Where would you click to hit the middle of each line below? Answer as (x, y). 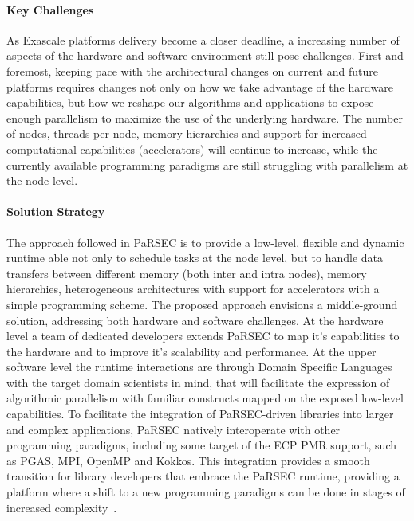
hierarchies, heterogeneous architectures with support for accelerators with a (193, 289)
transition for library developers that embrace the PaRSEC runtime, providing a (203, 476)
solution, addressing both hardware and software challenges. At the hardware (195, 320)
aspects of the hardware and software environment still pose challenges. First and (205, 55)
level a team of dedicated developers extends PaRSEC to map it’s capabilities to (203, 336)
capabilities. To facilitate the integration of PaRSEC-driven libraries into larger (200, 414)
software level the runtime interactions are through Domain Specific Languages (199, 367)
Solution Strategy (56, 212)
